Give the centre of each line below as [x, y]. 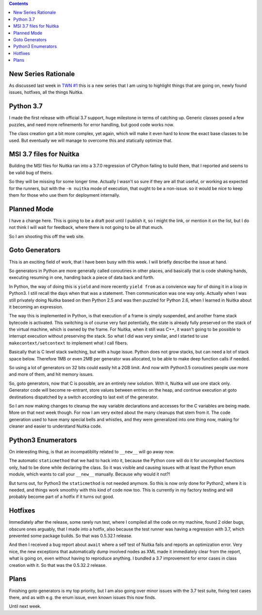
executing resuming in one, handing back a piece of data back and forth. [82, 277]
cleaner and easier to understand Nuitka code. [55, 426]
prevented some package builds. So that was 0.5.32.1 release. [71, 536]
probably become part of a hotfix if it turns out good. [62, 497]
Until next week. [25, 606]
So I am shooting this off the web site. [47, 236]
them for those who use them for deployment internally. [65, 195]
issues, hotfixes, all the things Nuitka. [46, 92]
